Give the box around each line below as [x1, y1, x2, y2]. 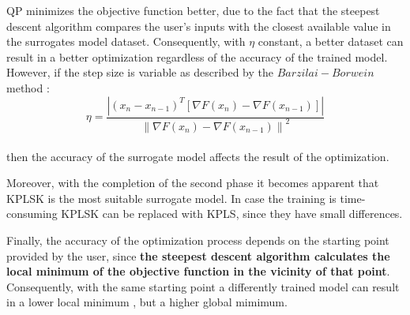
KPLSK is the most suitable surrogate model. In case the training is [6, 189, 337, 206]
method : [6, 79, 50, 96]
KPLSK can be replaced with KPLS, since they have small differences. [61, 205, 403, 222]
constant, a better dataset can [258, 33, 404, 50]
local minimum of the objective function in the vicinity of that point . [6, 263, 390, 279]
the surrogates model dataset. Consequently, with [6, 33, 246, 50]
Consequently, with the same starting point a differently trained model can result [6, 278, 400, 294]
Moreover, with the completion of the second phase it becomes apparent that [6, 174, 379, 191]
